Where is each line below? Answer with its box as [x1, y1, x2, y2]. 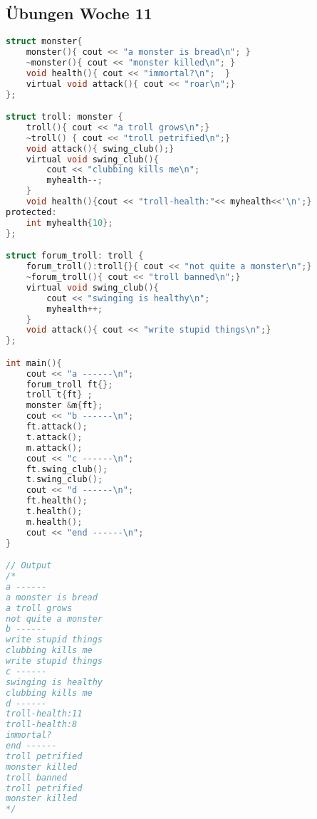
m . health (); [26, 516, 83, 527]
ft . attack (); [26, 422, 88, 432]
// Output [6, 560, 52, 571]
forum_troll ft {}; [26, 379, 113, 390]
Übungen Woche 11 [6, 2, 152, 24]
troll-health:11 [6, 709, 83, 719]
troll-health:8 [6, 719, 78, 730]
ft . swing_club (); [26, 464, 108, 474]
